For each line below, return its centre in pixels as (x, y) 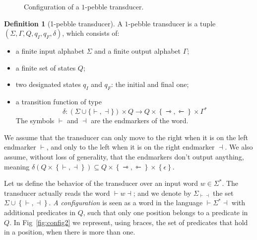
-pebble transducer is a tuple (172, 23)
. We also (239, 147)
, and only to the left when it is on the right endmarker (130, 147)
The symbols (35, 120)
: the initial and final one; (150, 84)
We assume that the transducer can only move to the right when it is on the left (126, 137)
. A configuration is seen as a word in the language (126, 202)
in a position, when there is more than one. (70, 232)
